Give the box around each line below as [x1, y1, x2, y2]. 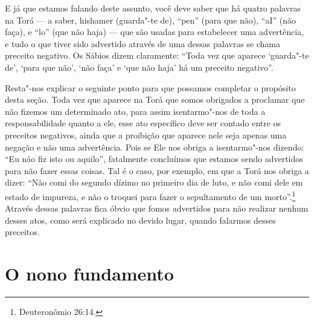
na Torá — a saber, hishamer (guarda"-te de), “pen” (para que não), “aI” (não [5, 13, 296, 26]
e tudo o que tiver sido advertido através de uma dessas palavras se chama [5, 37, 281, 50]
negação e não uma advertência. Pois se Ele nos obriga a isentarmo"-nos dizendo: [5, 140, 304, 153]
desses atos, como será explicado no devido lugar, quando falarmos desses [5, 213, 276, 226]
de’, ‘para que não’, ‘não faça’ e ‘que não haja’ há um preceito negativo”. [5, 60, 274, 73]
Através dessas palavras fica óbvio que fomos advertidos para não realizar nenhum [5, 202, 309, 215]
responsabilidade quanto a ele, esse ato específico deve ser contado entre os [5, 117, 281, 129]
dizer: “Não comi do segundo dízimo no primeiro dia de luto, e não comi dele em [5, 176, 303, 189]
